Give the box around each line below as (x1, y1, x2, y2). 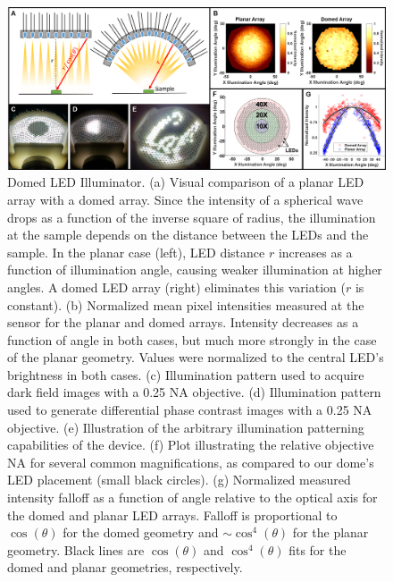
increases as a (278, 242, 353, 261)
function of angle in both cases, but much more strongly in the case (7, 330, 377, 349)
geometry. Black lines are (7, 540, 145, 559)
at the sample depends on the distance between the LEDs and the (7, 225, 369, 244)
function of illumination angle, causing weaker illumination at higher (7, 260, 382, 279)
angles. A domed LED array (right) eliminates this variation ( (7, 277, 346, 296)
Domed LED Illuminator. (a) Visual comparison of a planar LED (7, 173, 364, 191)
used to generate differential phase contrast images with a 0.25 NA (7, 401, 372, 419)
